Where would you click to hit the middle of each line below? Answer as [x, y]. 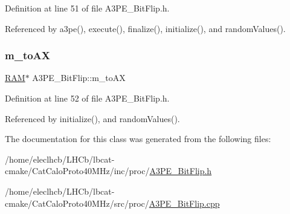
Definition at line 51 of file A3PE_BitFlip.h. [87, 8]
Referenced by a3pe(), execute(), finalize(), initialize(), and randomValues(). [145, 28]
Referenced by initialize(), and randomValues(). [92, 118]
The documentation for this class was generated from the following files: [138, 139]
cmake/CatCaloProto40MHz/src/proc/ [77, 203]
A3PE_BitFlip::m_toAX [79, 78]
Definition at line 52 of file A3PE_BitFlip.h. [87, 98]
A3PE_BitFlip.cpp [184, 203]
